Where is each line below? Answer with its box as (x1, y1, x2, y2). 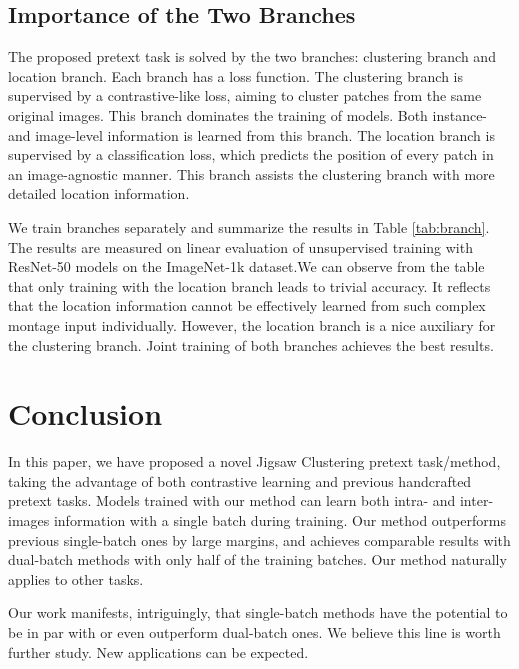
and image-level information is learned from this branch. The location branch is (8, 124, 495, 145)
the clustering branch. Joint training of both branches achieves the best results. (8, 334, 494, 355)
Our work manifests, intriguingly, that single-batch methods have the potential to (8, 602, 508, 623)
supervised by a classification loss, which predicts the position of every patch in (8, 144, 494, 165)
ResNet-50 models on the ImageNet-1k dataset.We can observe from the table (8, 256, 485, 277)
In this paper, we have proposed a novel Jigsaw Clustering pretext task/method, (8, 451, 501, 472)
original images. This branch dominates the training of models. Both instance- (8, 104, 488, 125)
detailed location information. (8, 183, 190, 204)
